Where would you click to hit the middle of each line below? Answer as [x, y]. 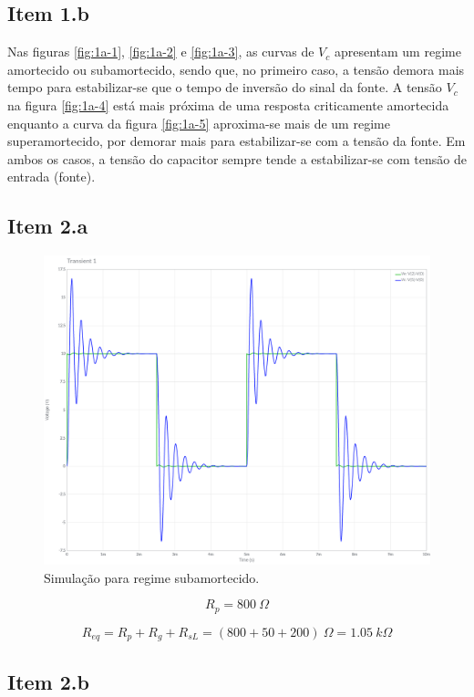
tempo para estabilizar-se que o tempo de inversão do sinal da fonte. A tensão [225, 87]
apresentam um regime [397, 52]
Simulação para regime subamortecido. [152, 577]
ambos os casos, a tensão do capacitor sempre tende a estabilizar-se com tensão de [237, 158]
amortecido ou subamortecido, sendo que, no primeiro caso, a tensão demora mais [236, 69]
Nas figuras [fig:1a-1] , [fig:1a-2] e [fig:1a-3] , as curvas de [161, 52]
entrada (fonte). [52, 177]
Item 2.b [48, 681]
